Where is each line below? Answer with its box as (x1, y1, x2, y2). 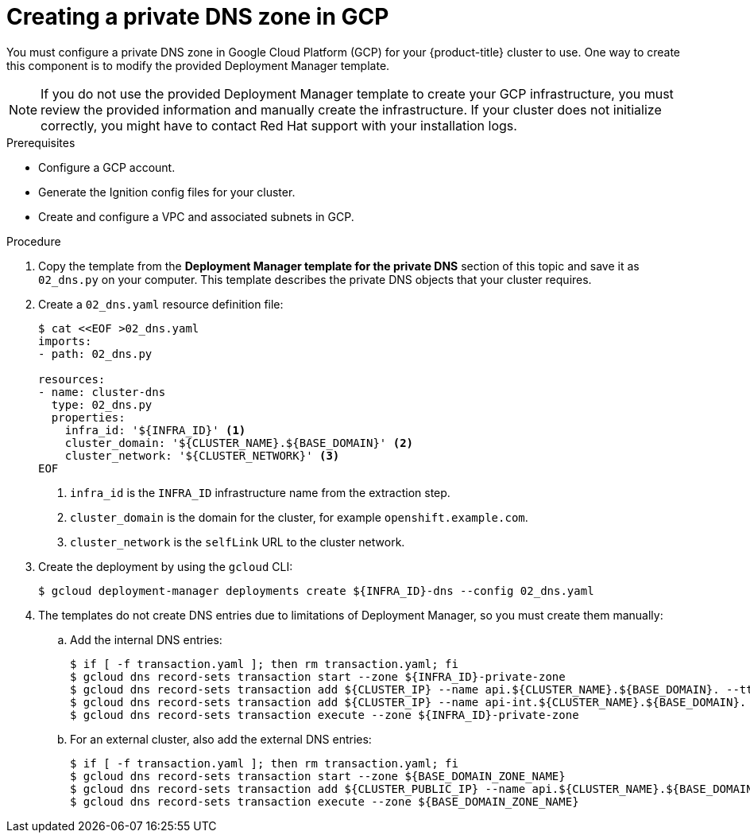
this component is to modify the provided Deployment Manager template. (6, 58, 390, 72)
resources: (38, 372, 106, 386)
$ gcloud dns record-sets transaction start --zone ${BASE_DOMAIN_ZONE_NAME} (70, 769, 566, 783)
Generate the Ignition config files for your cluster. (38, 185, 296, 199)
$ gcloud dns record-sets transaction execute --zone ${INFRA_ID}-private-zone (70, 708, 579, 721)
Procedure (6, 234, 61, 248)
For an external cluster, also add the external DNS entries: (70, 732, 372, 746)
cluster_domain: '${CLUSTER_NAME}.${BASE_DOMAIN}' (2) (64, 436, 414, 449)
